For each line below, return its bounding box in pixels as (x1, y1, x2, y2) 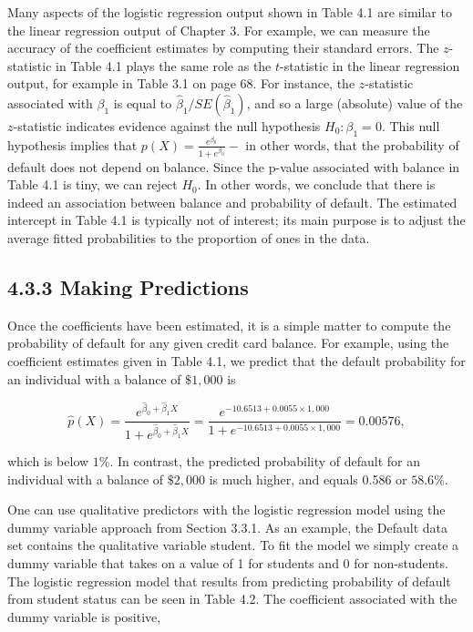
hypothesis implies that (7, 135, 138, 154)
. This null (381, 116, 440, 135)
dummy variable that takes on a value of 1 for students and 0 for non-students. (7, 554, 448, 573)
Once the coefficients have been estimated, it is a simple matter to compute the (7, 315, 451, 334)
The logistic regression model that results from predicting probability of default (7, 571, 451, 590)
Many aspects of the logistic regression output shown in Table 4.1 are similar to (7, 3, 452, 21)
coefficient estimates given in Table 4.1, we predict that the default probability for (7, 351, 466, 370)
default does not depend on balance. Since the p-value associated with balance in (7, 157, 460, 176)
